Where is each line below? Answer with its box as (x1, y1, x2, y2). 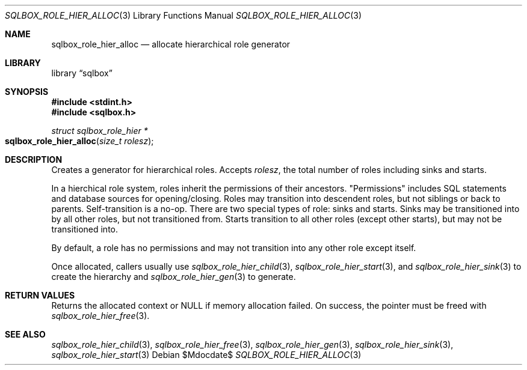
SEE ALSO (5, 329, 46, 339)
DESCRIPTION (5, 154, 63, 165)
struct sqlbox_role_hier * (51, 126, 148, 136)
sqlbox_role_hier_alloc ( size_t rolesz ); (5, 136, 154, 146)
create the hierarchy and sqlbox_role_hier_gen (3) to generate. (51, 271, 296, 282)
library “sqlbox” (51, 68, 112, 78)
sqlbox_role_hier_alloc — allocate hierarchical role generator (51, 39, 291, 49)
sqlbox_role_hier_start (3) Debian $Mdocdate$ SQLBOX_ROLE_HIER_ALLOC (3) (51, 350, 362, 360)
